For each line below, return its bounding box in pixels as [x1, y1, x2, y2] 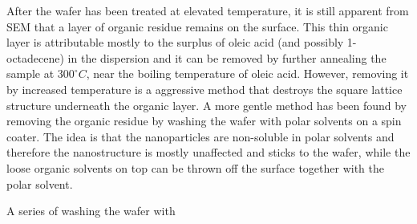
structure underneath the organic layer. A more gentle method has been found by [6, 96, 407, 113]
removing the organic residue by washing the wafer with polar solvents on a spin [6, 112, 402, 129]
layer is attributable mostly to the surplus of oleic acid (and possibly [6, 34, 344, 51]
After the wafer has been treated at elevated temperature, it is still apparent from [6, 2, 409, 18]
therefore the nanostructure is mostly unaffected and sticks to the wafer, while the [6, 144, 411, 161]
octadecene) [6, 49, 64, 66]
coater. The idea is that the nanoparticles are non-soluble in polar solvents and [6, 128, 395, 145]
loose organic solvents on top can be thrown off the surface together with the [6, 159, 384, 176]
